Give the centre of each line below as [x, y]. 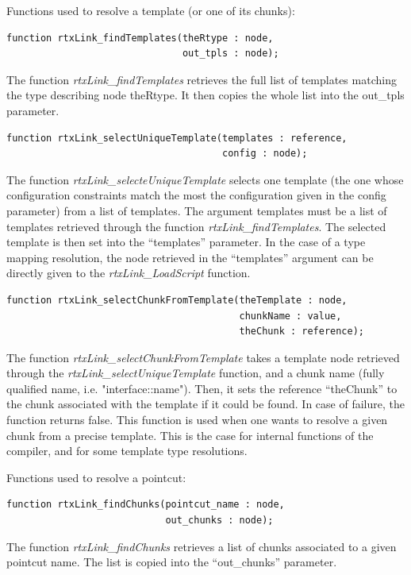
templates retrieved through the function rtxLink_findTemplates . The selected [196, 226]
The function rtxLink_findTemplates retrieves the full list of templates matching [202, 79]
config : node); [265, 154]
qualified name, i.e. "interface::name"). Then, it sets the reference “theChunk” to [202, 388]
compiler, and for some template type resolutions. [127, 451]
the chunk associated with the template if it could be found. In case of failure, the [205, 404]
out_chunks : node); [219, 521]
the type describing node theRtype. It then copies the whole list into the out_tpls [205, 95]
